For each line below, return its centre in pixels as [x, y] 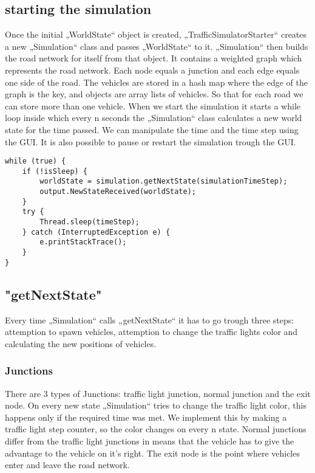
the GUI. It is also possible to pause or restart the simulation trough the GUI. [151, 141]
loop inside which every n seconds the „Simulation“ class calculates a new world [154, 118]
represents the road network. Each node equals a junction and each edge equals [152, 70]
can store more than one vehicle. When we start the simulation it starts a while [153, 105]
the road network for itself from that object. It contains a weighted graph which [154, 58]
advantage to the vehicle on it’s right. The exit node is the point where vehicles [152, 453]
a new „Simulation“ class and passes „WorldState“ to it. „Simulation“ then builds [157, 46]
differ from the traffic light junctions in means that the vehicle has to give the [150, 440]
